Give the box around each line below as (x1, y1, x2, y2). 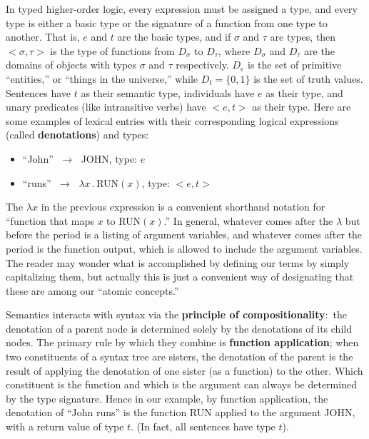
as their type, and (266, 85, 343, 100)
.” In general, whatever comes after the (163, 213, 333, 228)
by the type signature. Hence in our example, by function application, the (6, 390, 328, 405)
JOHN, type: (81, 151, 138, 166)
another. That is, (6, 29, 80, 44)
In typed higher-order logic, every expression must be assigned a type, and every (6, 1, 358, 16)
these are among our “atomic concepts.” (6, 283, 179, 298)
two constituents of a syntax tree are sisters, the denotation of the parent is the (6, 349, 353, 364)
